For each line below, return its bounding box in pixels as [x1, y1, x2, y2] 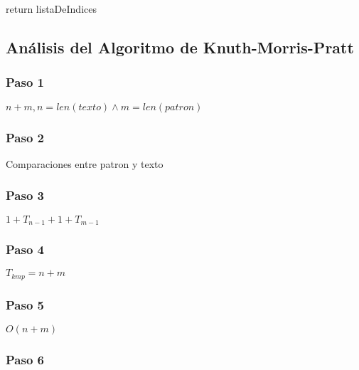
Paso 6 [6, 350, 44, 368]
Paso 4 [6, 240, 44, 258]
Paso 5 [6, 295, 44, 313]
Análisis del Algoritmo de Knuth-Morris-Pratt [6, 36, 354, 58]
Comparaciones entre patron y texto [6, 156, 164, 171]
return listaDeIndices [6, 1, 97, 16]
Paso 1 [6, 73, 44, 91]
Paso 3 [6, 186, 44, 204]
